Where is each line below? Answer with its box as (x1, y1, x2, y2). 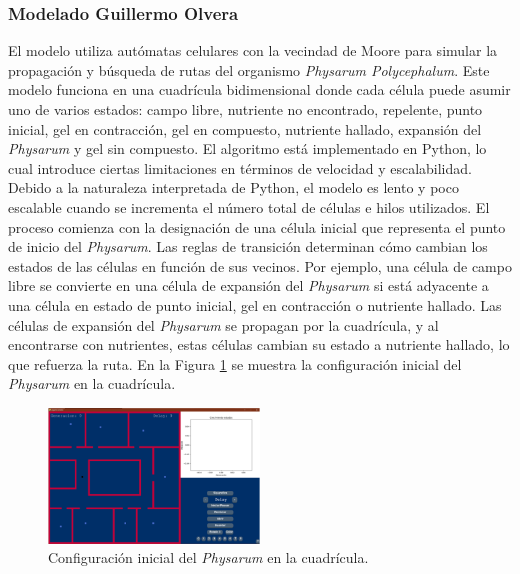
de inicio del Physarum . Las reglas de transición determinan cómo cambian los (8, 236, 488, 257)
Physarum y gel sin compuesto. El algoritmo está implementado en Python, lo (8, 138, 487, 159)
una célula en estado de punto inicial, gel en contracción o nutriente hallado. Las (8, 294, 502, 315)
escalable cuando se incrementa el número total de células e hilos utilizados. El (8, 196, 490, 217)
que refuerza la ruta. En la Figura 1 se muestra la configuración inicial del (8, 353, 462, 374)
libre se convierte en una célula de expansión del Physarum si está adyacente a (8, 275, 489, 296)
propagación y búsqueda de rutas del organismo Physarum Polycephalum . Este (8, 59, 490, 80)
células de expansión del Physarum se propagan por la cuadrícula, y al (8, 314, 439, 335)
